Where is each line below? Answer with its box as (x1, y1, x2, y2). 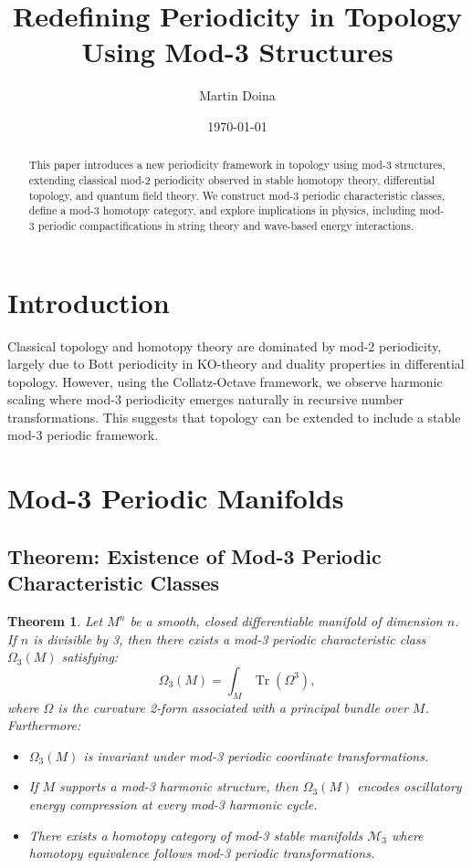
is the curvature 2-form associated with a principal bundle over (58, 697, 408, 716)
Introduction (7, 283, 170, 320)
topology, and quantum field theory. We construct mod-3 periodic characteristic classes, (28, 187, 446, 203)
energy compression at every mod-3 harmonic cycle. (28, 795, 318, 813)
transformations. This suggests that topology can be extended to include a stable (7, 407, 461, 426)
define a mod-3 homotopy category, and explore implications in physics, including (28, 203, 416, 218)
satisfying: (61, 647, 119, 666)
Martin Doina (199, 86, 276, 105)
